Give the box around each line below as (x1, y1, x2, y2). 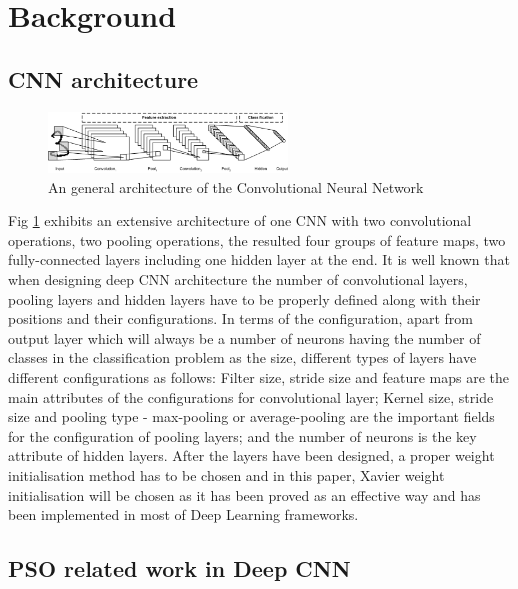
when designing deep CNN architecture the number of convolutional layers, (8, 269, 468, 290)
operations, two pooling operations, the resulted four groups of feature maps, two (8, 229, 506, 250)
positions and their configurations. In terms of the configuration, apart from (8, 308, 473, 329)
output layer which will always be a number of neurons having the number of (8, 327, 481, 348)
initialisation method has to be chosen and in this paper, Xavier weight (8, 464, 445, 485)
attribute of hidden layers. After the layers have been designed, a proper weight (8, 445, 495, 466)
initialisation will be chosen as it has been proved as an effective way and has (8, 484, 481, 505)
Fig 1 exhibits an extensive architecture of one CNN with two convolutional (8, 210, 472, 231)
